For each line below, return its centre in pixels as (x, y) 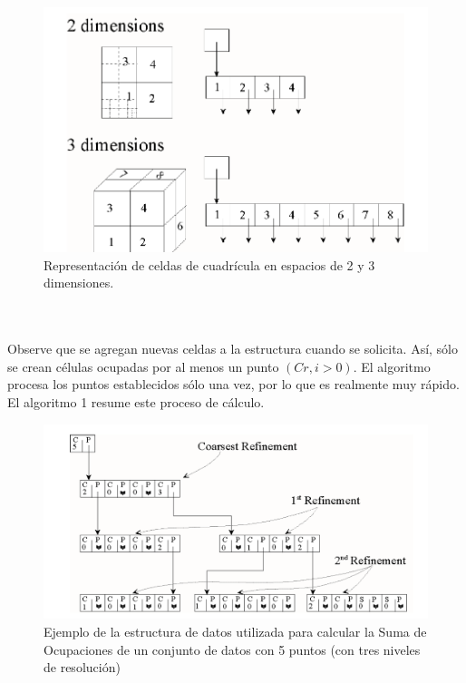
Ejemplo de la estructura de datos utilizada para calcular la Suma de (235, 632)
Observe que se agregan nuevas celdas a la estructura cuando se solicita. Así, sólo (233, 349)
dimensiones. (79, 283)
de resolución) (82, 667)
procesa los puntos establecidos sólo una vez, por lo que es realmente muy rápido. (233, 384)
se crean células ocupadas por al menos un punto (143, 366)
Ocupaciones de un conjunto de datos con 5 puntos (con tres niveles (232, 649)
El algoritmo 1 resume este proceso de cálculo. (136, 401)
